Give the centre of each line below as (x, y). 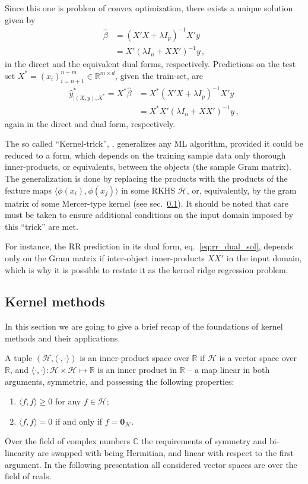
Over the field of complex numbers (68, 441)
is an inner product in (137, 370)
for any (68, 401)
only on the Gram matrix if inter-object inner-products (105, 257)
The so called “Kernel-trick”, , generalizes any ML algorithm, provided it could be (154, 143)
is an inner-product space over (134, 358)
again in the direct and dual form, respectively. (90, 123)
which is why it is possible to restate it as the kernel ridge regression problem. (147, 269)
